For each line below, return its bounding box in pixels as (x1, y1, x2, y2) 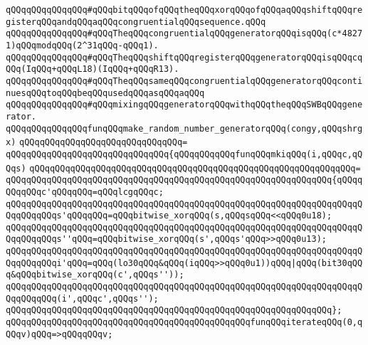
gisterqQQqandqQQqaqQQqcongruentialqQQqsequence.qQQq (6, 16, 266, 27)
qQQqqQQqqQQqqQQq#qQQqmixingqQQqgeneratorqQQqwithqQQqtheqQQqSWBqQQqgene (6, 100, 363, 110)
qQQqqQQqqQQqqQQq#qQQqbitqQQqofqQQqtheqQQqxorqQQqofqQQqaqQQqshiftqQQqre (6, 5, 363, 15)
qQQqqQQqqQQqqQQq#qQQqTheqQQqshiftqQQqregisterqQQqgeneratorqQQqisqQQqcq (6, 52, 363, 63)
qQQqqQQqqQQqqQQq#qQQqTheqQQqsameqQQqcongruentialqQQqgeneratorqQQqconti (6, 75, 363, 86)
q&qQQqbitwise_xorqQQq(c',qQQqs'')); (6, 270, 184, 280)
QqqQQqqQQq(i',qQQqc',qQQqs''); (6, 293, 159, 304)
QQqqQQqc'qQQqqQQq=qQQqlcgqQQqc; (6, 186, 164, 197)
